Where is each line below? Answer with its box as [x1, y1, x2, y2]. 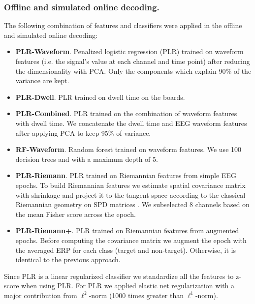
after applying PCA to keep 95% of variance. [15, 127, 151, 138]
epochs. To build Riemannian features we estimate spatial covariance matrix [15, 180, 246, 190]
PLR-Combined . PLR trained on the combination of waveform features [15, 108, 237, 119]
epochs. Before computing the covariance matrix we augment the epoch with [15, 235, 247, 245]
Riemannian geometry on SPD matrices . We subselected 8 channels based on [15, 199, 250, 210]
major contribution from [4, 290, 77, 300]
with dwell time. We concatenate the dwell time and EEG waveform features [15, 118, 247, 128]
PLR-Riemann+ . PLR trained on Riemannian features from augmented [15, 225, 239, 236]
